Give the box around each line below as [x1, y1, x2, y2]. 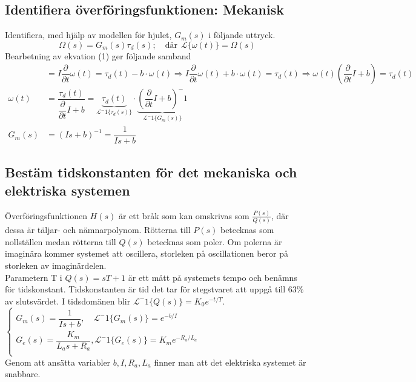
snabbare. [5, 367, 41, 380]
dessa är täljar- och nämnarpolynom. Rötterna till [5, 223, 191, 236]
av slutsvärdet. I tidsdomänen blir [5, 294, 131, 307]
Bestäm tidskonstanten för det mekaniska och [5, 163, 297, 182]
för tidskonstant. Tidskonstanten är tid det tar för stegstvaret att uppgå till [5, 283, 286, 295]
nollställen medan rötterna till [5, 235, 116, 248]
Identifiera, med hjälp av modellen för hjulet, [5, 28, 172, 41]
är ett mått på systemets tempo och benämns [128, 271, 297, 283]
